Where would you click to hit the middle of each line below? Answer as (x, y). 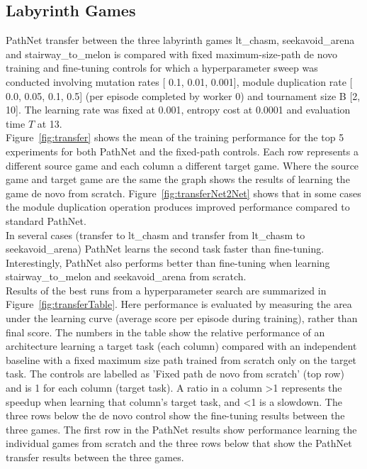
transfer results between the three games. (95, 457)
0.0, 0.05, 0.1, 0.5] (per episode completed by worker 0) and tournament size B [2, (183, 95)
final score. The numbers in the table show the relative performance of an (165, 332)
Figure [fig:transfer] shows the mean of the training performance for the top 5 (175, 137)
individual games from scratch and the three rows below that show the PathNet (179, 443)
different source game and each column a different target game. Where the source (182, 165)
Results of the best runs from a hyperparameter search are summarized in (166, 290)
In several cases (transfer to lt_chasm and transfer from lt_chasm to (156, 235)
